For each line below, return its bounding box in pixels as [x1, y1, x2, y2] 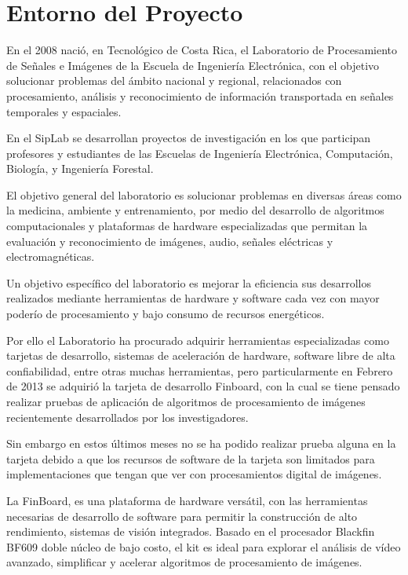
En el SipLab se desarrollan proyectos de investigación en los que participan [6, 130, 371, 146]
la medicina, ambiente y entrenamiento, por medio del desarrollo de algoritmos [6, 202, 384, 218]
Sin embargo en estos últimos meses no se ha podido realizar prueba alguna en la [6, 435, 396, 452]
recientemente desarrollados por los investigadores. [6, 408, 249, 425]
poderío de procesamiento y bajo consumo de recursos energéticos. [6, 306, 325, 322]
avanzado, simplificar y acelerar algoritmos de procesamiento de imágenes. [6, 554, 362, 570]
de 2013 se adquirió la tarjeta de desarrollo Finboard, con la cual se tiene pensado [6, 378, 400, 394]
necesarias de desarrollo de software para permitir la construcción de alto [6, 507, 358, 524]
